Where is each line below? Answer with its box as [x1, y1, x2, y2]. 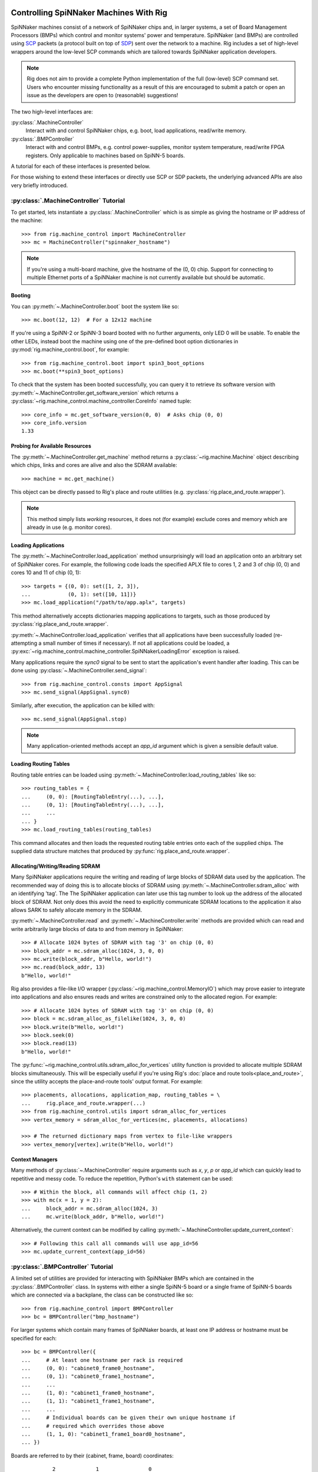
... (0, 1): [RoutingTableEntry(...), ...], [21, 801, 164, 808]
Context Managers [11, 1156, 58, 1163]
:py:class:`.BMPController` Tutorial [11, 1263, 113, 1271]
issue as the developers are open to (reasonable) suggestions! [26, 92, 178, 99]
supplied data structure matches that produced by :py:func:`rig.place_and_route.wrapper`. [11, 848, 230, 854]
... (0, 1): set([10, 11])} [21, 591, 137, 598]
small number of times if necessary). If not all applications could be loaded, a [42, 639, 230, 647]
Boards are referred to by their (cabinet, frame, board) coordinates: [11, 1452, 174, 1459]
